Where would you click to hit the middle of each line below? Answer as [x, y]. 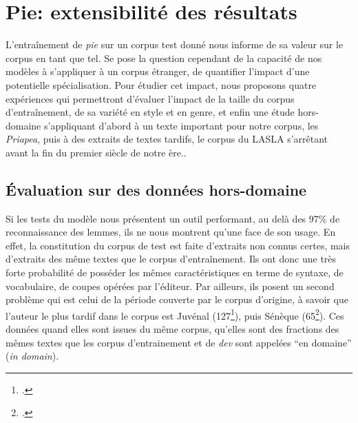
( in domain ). [32, 356]
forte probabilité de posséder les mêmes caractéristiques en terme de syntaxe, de [175, 272]
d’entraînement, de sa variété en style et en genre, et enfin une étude [150, 112]
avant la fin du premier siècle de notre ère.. [96, 152]
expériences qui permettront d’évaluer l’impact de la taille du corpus [150, 98]
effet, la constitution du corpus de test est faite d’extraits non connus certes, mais [178, 245]
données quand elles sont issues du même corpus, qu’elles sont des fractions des [172, 329]
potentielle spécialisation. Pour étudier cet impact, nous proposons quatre [161, 84]
